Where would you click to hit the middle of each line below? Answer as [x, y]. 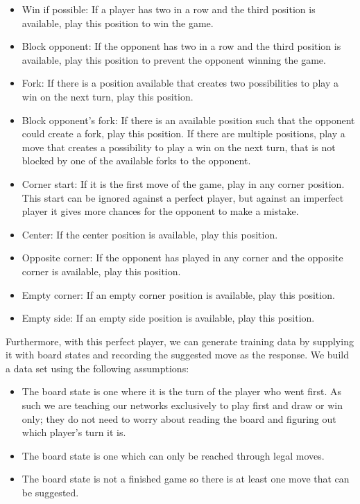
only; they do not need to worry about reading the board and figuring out [179, 418]
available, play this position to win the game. [118, 23]
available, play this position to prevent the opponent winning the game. [174, 59]
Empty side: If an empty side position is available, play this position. [168, 318]
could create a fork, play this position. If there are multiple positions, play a [183, 133]
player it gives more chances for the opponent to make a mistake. [160, 211]
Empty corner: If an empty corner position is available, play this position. [178, 294]
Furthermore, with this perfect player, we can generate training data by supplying [180, 341]
